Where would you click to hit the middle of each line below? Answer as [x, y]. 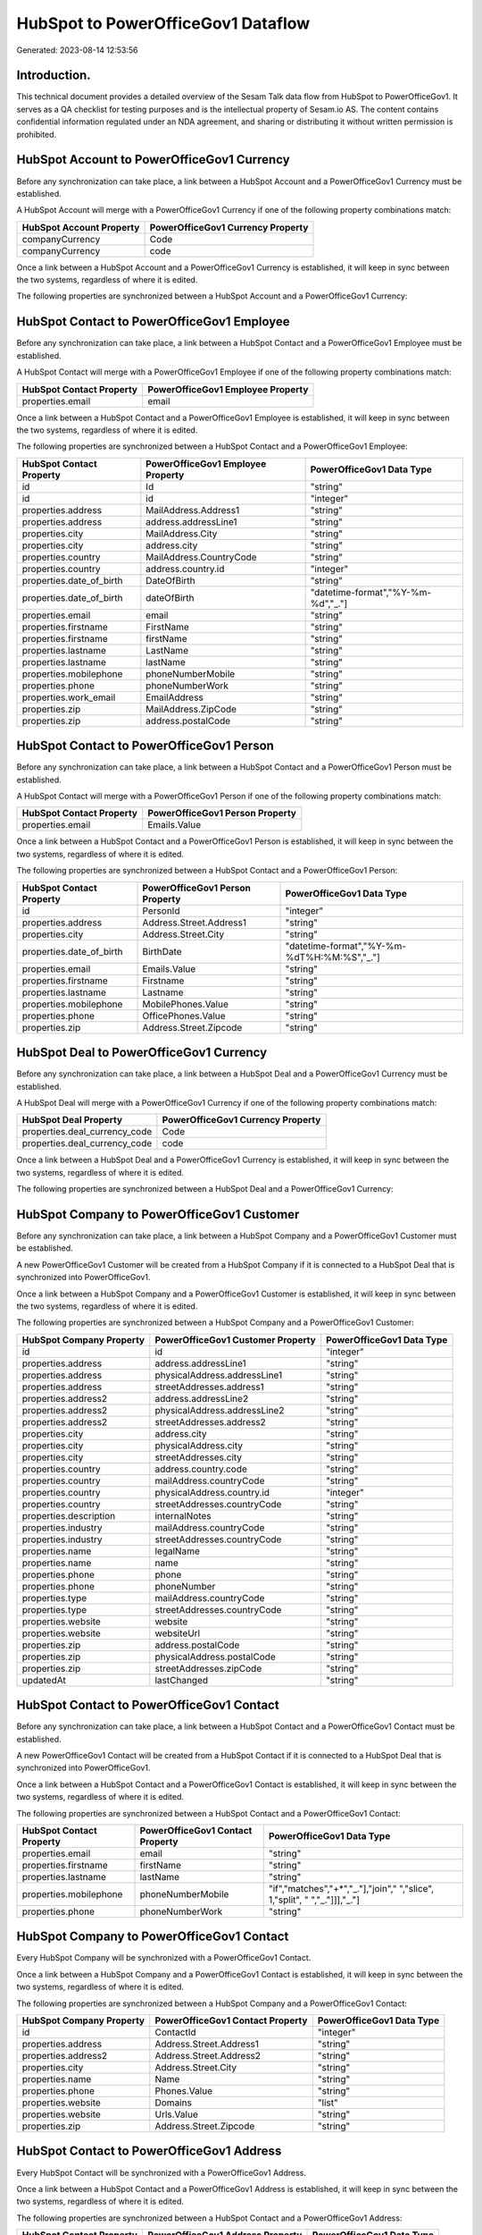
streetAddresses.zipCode [208, 1668]
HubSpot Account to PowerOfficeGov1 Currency [153, 160]
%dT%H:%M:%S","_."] [333, 957]
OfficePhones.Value [184, 1016]
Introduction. [54, 76]
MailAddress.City [182, 534]
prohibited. [37, 134]
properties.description [69, 1515]
